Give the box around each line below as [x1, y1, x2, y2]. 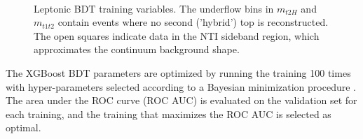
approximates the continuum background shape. [34, 42, 240, 57]
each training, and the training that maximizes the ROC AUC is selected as [6, 106, 331, 121]
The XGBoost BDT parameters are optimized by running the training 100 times [6, 65, 351, 80]
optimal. [6, 120, 41, 135]
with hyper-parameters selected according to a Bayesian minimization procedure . [6, 79, 356, 94]
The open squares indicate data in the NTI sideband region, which [34, 28, 320, 43]
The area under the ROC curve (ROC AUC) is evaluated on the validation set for [6, 93, 357, 108]
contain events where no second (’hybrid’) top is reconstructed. [57, 15, 329, 29]
